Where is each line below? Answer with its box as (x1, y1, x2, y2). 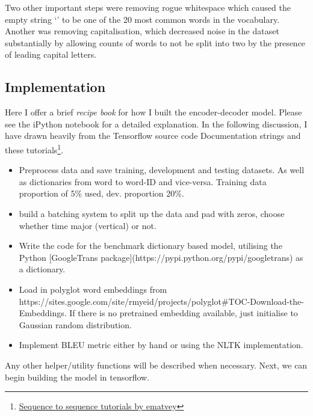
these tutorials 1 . (5, 141, 64, 156)
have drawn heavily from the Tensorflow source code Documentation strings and (5, 129, 301, 142)
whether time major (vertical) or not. (19, 219, 156, 231)
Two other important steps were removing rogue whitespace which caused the (5, 1, 291, 13)
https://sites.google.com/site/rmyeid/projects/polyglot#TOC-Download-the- (19, 295, 304, 307)
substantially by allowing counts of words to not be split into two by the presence (5, 36, 306, 49)
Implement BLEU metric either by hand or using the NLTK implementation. (19, 338, 303, 351)
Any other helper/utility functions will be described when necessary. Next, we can (5, 358, 308, 371)
